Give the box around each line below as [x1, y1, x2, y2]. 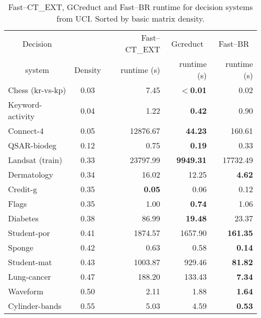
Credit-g [8, 183, 37, 195]
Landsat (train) [8, 154, 62, 166]
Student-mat [8, 256, 52, 268]
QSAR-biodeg [8, 139, 57, 151]
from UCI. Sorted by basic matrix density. [56, 13, 205, 24]
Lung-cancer [8, 271, 51, 282]
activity [8, 110, 35, 122]
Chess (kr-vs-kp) [8, 84, 66, 96]
